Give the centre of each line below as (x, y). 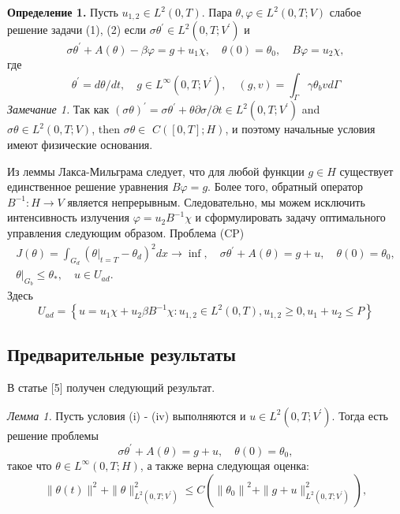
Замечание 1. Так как (58, 109)
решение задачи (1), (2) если (77, 30)
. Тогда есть (360, 415)
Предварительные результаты (121, 354)
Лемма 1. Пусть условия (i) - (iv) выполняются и (127, 415)
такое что (30, 465)
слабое (345, 12)
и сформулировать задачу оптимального (290, 217)
